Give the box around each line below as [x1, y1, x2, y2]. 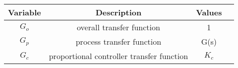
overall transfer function [77, 21, 160, 33]
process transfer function [75, 36, 162, 47]
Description [95, 6, 142, 18]
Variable [8, 6, 41, 18]
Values [196, 6, 222, 18]
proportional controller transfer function [49, 50, 188, 62]
